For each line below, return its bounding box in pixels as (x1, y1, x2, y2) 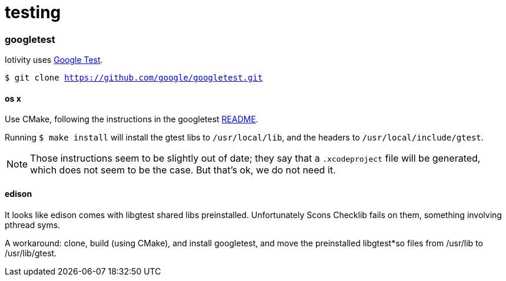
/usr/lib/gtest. (5, 247, 57, 258)
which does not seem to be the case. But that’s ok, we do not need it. (30, 164, 336, 176)
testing (5, 2, 61, 22)
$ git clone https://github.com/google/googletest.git (5, 73, 263, 83)
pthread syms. (5, 219, 61, 230)
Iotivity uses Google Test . (5, 55, 103, 65)
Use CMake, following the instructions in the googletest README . (5, 114, 258, 125)
